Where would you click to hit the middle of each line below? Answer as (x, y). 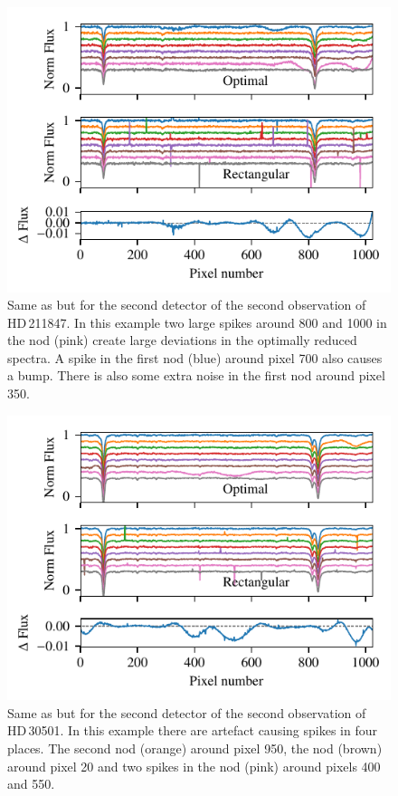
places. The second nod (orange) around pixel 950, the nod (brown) (195, 748)
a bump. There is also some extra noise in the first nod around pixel (196, 375)
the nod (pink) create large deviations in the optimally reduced (182, 340)
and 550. (31, 784)
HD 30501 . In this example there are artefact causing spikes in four (192, 730)
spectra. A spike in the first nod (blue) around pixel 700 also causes (195, 357)
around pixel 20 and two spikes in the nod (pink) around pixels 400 (194, 766)
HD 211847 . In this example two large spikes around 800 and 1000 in (197, 322)
